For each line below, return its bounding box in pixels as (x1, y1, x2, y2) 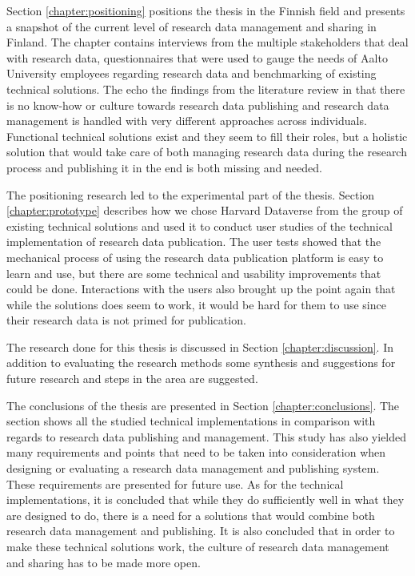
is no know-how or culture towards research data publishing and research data (6, 96, 389, 113)
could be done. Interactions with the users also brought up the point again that (6, 280, 396, 297)
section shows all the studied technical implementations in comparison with (6, 413, 376, 429)
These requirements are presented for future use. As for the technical (6, 475, 344, 492)
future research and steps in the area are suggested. (6, 370, 258, 387)
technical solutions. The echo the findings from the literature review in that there (6, 80, 405, 97)
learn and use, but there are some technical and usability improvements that (6, 264, 381, 281)
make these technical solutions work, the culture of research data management (6, 538, 389, 554)
